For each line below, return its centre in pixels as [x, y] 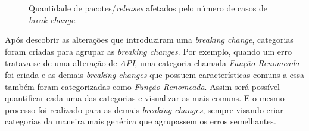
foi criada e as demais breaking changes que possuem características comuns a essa [155, 74]
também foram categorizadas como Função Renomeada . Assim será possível [143, 86]
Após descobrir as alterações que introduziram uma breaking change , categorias [149, 40]
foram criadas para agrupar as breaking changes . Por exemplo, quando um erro [149, 51]
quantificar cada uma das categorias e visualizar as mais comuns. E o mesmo [145, 98]
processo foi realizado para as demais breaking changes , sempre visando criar [144, 109]
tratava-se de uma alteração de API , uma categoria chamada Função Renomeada [152, 63]
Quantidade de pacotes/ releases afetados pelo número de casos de [148, 8]
